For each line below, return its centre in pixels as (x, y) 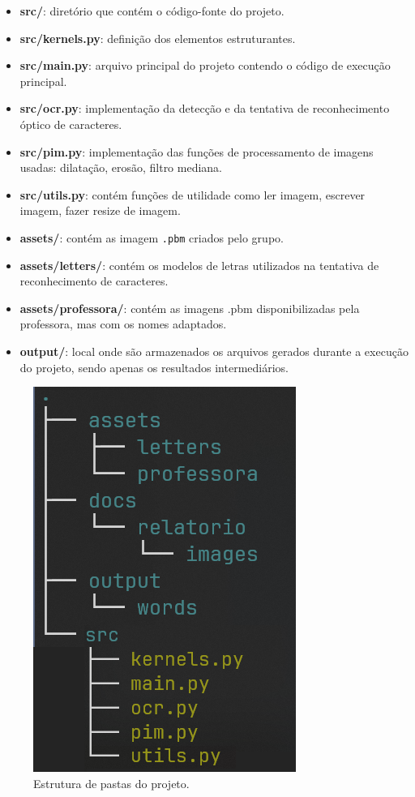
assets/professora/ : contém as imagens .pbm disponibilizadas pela (190, 308)
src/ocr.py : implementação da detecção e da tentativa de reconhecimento (205, 108)
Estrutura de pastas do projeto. (111, 783)
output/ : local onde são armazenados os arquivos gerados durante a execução (214, 351)
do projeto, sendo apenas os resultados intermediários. (154, 367)
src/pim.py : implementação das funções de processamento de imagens (197, 151)
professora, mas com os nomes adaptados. (123, 324)
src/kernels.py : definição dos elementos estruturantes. (158, 38)
